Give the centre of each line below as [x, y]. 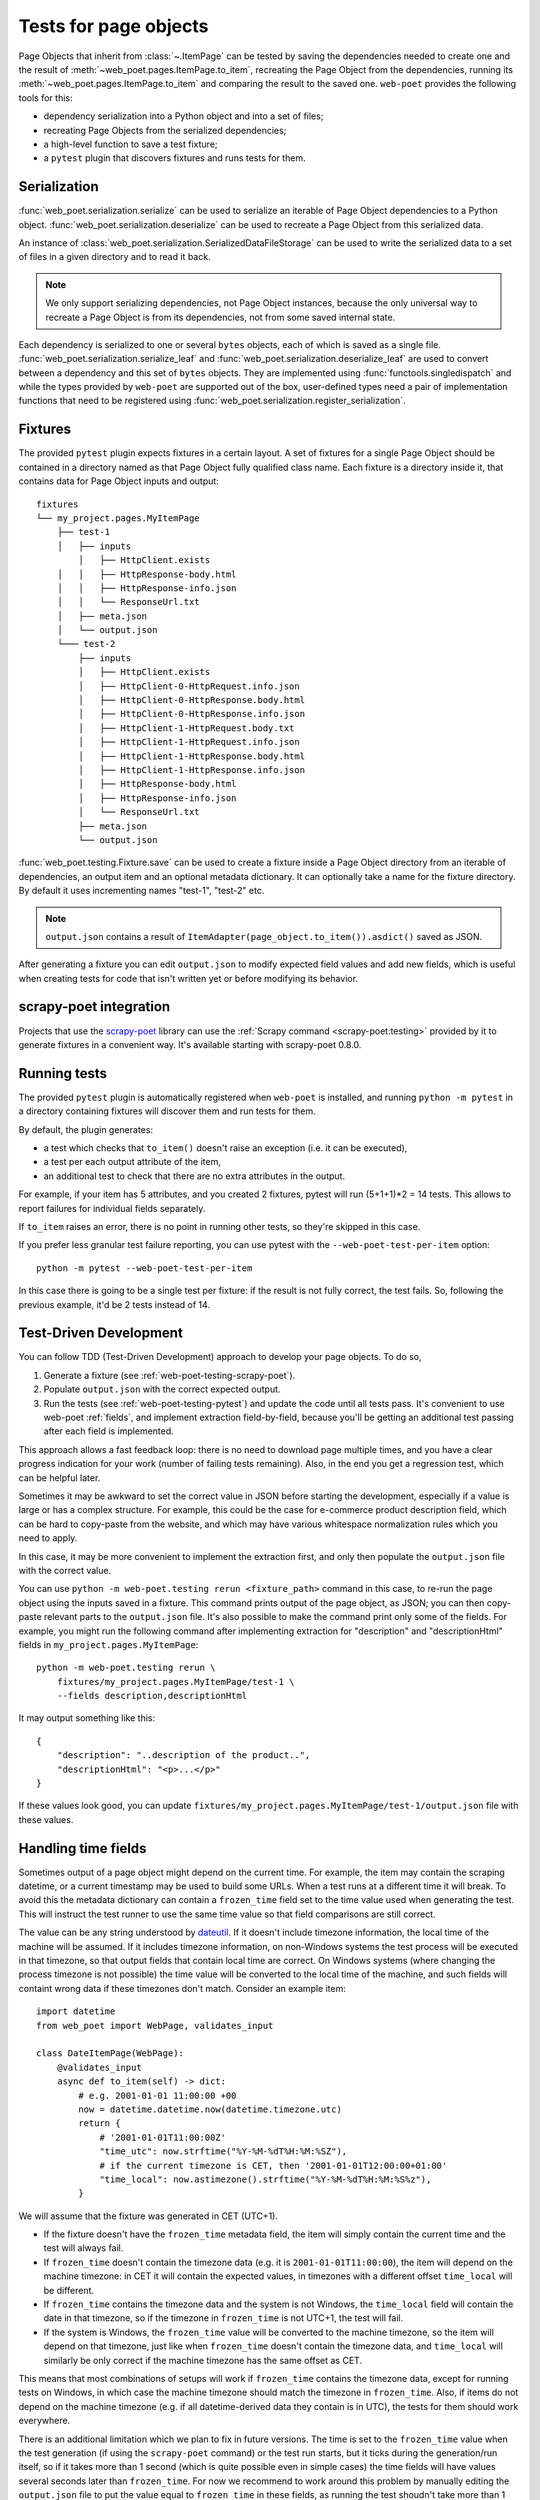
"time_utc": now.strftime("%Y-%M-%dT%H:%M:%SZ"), [223, 2151]
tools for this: [45, 97]
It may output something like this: [87, 1718]
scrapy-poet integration [94, 1006]
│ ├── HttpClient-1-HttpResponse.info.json [191, 769]
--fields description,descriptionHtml [152, 1696]
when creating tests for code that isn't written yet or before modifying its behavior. [188, 978]
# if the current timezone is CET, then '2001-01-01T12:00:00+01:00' [273, 2165]
